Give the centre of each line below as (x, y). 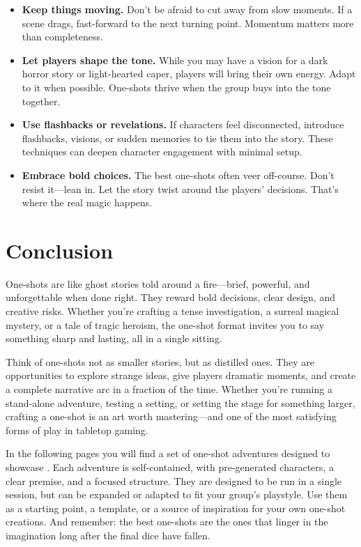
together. (41, 101)
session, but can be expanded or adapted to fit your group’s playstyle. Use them (177, 494)
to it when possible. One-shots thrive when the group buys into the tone (176, 87)
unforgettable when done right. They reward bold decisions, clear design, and (170, 297)
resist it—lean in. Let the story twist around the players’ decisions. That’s (180, 188)
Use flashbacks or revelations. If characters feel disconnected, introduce (183, 124)
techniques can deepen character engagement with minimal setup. (162, 152)
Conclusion (60, 250)
